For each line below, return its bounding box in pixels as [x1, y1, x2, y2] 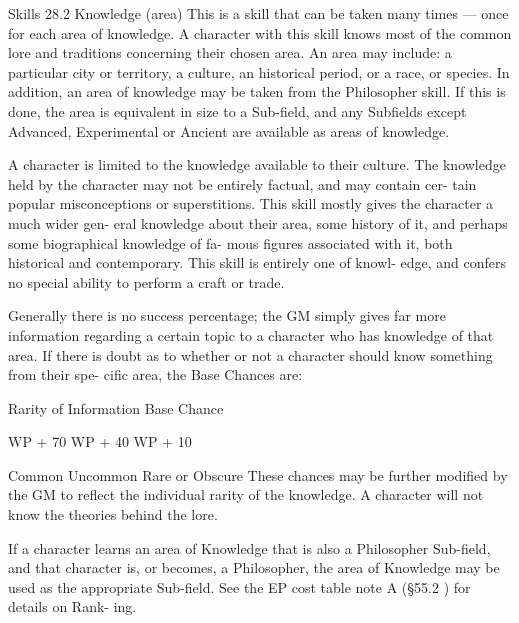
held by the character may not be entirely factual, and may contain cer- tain [8, 173, 477, 194]
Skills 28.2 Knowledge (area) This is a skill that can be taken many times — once [8, 3, 509, 23]
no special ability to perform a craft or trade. [8, 271, 285, 292]
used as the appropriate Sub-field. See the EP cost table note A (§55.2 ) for [8, 576, 471, 597]
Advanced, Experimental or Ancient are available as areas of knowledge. [8, 120, 450, 141]
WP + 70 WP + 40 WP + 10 [8, 431, 192, 452]
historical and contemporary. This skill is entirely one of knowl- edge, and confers [8, 252, 506, 273]
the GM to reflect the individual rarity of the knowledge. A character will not [8, 484, 484, 505]
